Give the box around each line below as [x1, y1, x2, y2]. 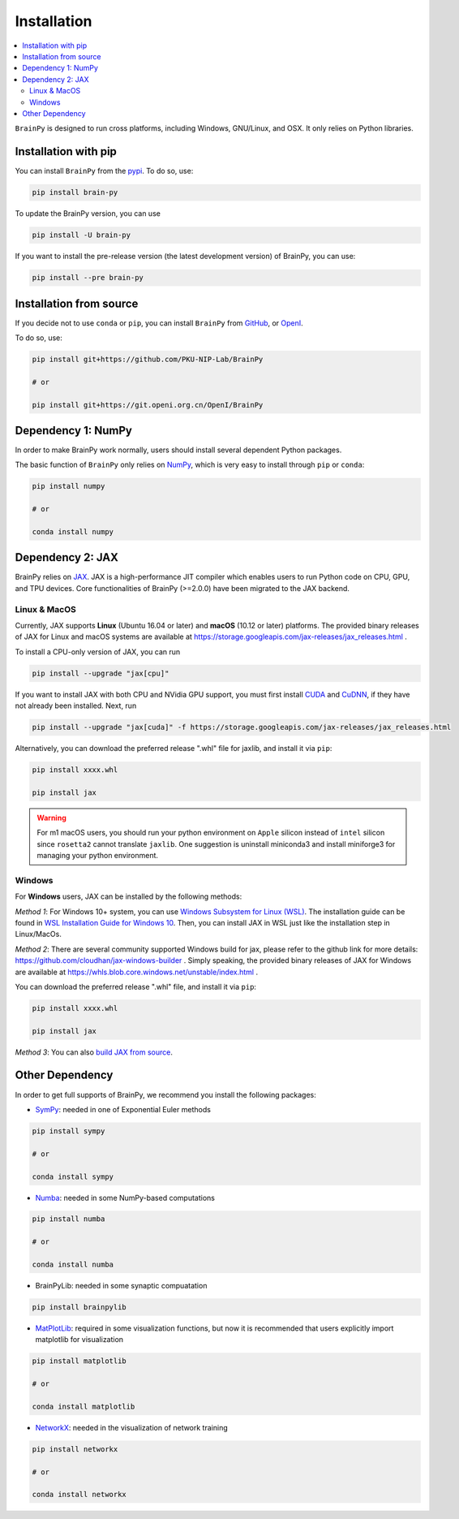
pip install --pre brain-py [32, 273, 144, 283]
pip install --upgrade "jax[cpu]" [32, 668, 169, 678]
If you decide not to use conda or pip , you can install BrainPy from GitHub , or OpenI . [15, 317, 303, 328]
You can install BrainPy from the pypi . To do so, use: [15, 166, 194, 176]
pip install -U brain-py [32, 231, 131, 240]
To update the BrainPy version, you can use [15, 209, 161, 218]
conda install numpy [32, 527, 114, 536]
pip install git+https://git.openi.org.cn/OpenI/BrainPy [32, 400, 264, 409]
